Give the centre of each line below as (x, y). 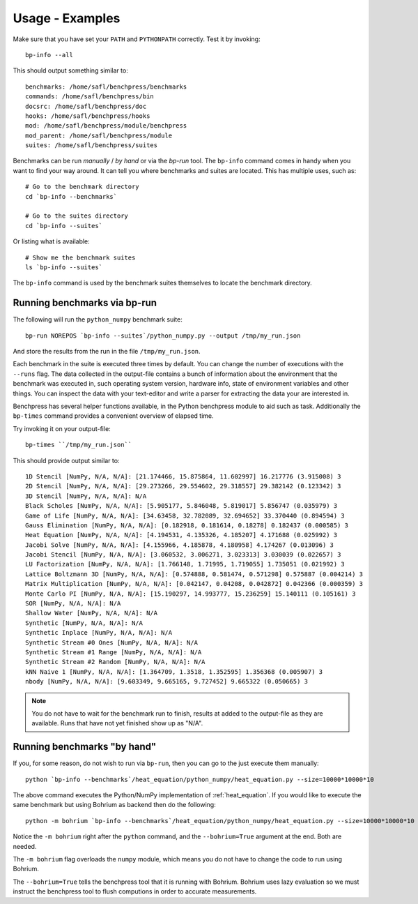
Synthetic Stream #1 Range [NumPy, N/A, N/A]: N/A (114, 652)
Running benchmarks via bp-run (85, 303)
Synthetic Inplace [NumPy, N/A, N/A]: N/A (99, 633)
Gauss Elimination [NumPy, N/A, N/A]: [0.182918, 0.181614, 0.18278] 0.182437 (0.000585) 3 (187, 525)
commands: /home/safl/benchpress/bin (90, 97)
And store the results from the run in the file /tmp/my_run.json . (107, 352)
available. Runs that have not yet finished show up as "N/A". (117, 723)
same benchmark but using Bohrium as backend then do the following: (114, 805)
